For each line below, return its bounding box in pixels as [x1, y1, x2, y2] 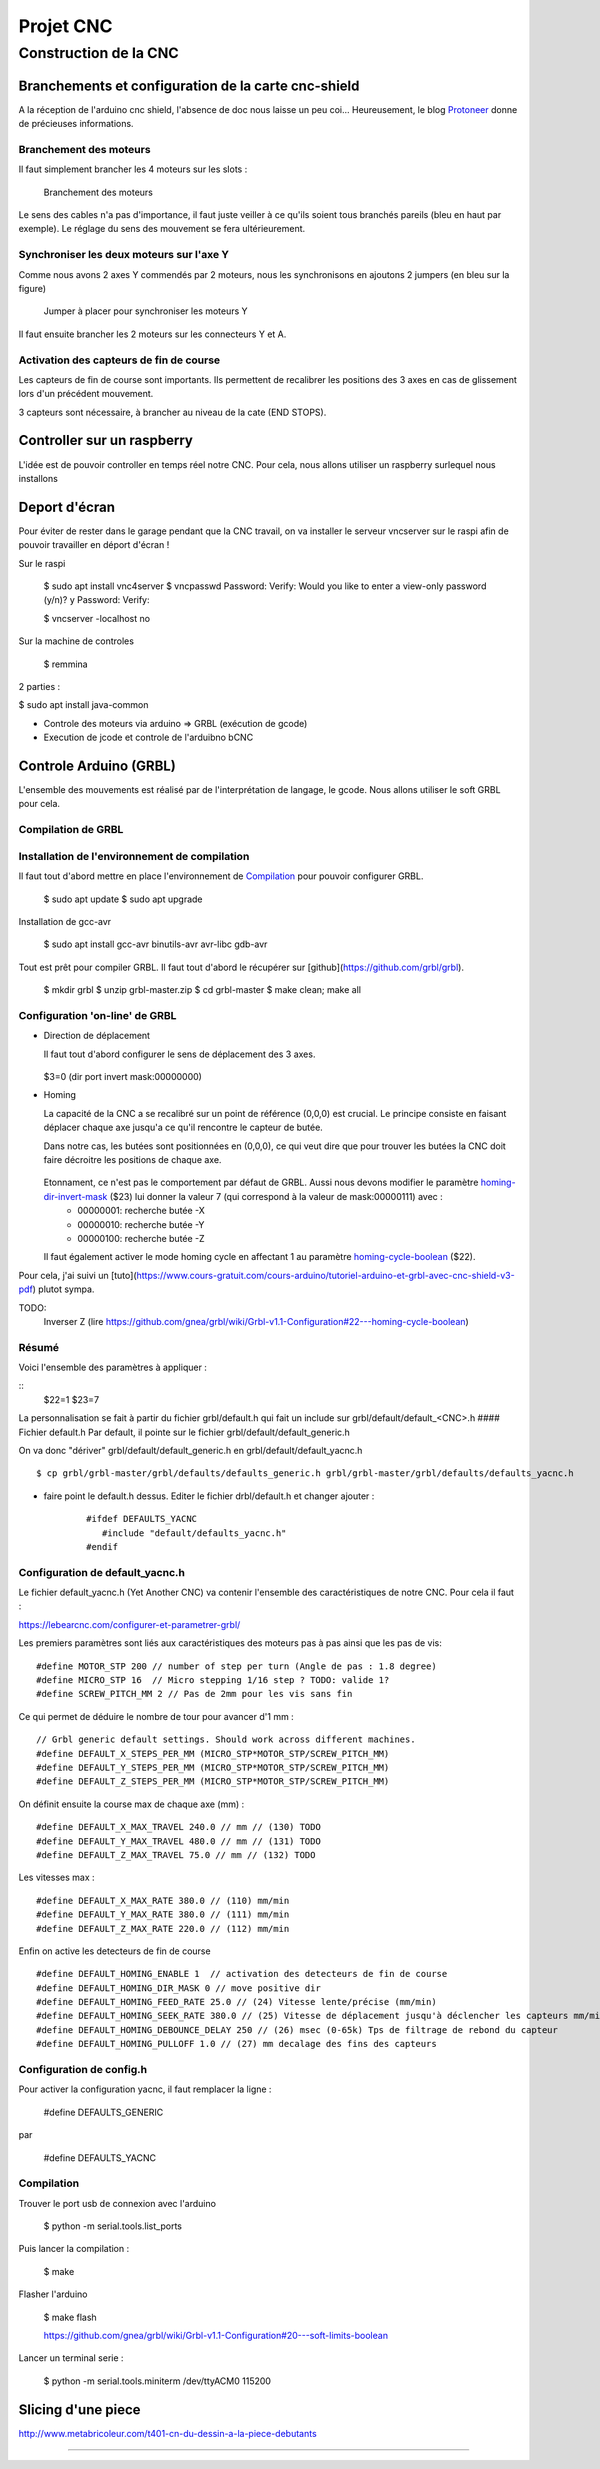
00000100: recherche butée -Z [77, 1232, 205, 1244]
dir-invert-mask [43, 1190, 108, 1202]
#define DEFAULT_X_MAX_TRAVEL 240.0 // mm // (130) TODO [36, 1821, 322, 1833]
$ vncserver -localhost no [43, 612, 150, 624]
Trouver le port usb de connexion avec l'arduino [18, 2197, 217, 2209]
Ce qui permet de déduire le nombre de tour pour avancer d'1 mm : [18, 1710, 294, 1722]
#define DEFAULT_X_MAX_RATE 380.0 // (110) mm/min [36, 1895, 290, 1906]
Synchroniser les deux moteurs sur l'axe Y [18, 248, 230, 262]
